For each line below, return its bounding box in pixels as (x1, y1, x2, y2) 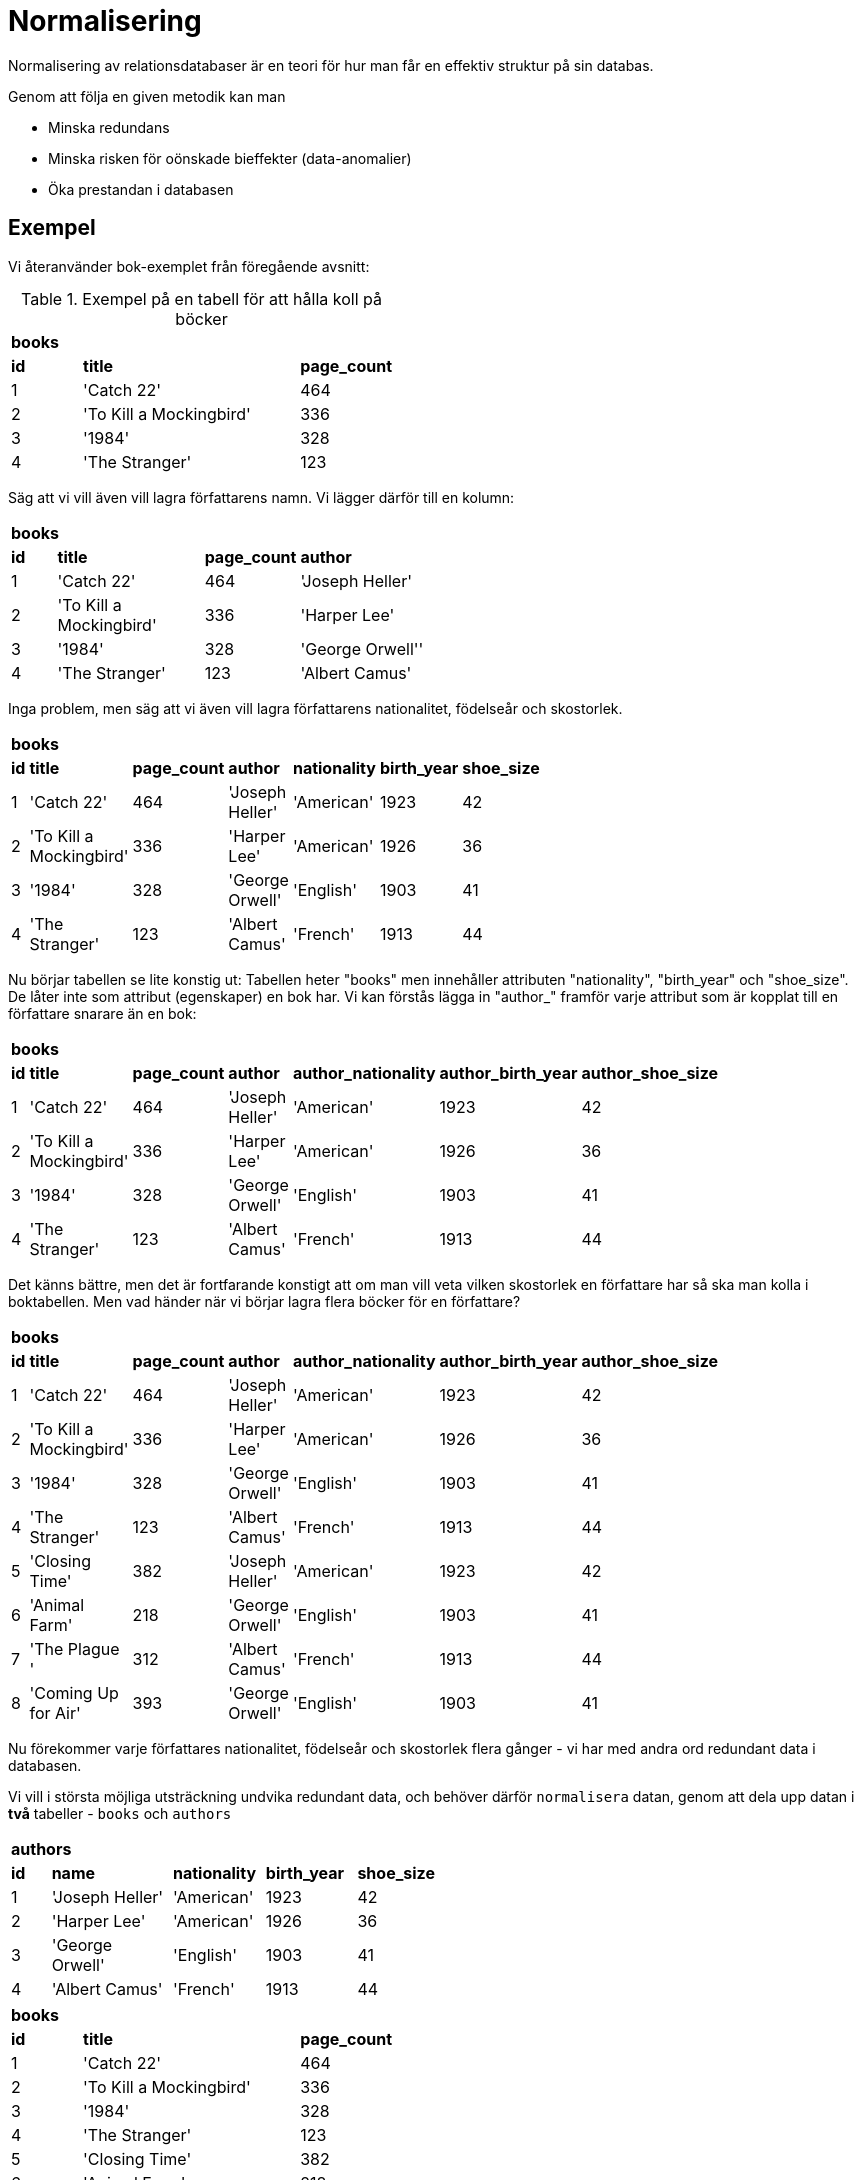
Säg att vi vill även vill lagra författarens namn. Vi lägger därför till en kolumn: (8, 488, 515, 506)
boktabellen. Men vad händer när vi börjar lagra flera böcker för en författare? (8, 1292, 521, 1310)
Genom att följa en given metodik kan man (8, 87, 286, 105)
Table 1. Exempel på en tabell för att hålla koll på (21, 288, 382, 309)
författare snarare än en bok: (8, 1004, 197, 1022)
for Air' (29, 1702, 81, 1723)
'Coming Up (29, 1682, 119, 1703)
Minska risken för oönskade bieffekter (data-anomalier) (48, 149, 412, 167)
